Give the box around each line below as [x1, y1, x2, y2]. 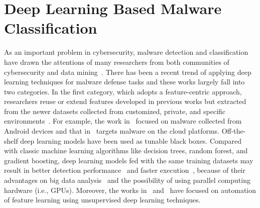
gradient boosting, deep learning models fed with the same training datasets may [4, 155, 253, 165]
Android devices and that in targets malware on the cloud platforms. [4, 126, 219, 136]
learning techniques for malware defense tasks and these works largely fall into [4, 76, 245, 87]
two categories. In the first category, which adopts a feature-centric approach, [4, 86, 242, 96]
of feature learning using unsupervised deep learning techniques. [4, 194, 201, 205]
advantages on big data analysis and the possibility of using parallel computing [4, 175, 250, 185]
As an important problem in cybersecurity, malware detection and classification [4, 47, 248, 57]
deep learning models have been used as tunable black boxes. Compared [20, 135, 241, 146]
